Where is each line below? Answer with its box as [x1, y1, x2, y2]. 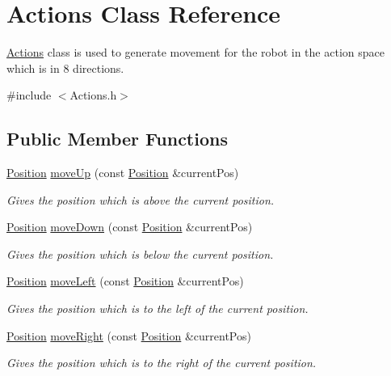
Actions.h [69, 87, 117, 104]
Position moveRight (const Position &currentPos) [6, 327, 251, 344]
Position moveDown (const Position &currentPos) [6, 218, 253, 235]
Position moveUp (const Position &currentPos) [6, 164, 239, 181]
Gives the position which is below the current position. [6, 245, 274, 262]
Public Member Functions [6, 126, 228, 151]
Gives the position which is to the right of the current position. [6, 354, 317, 371]
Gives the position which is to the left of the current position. [6, 300, 309, 317]
